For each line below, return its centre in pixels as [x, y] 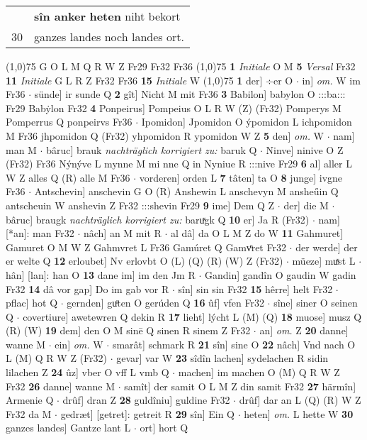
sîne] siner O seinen [316, 303]
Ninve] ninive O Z [305, 149]
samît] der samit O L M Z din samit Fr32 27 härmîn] [240, 386]
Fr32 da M [29, 413]
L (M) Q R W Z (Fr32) [56, 358]
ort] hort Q [164, 428]
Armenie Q [30, 400]
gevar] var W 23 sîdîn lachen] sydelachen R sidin [222, 358]
